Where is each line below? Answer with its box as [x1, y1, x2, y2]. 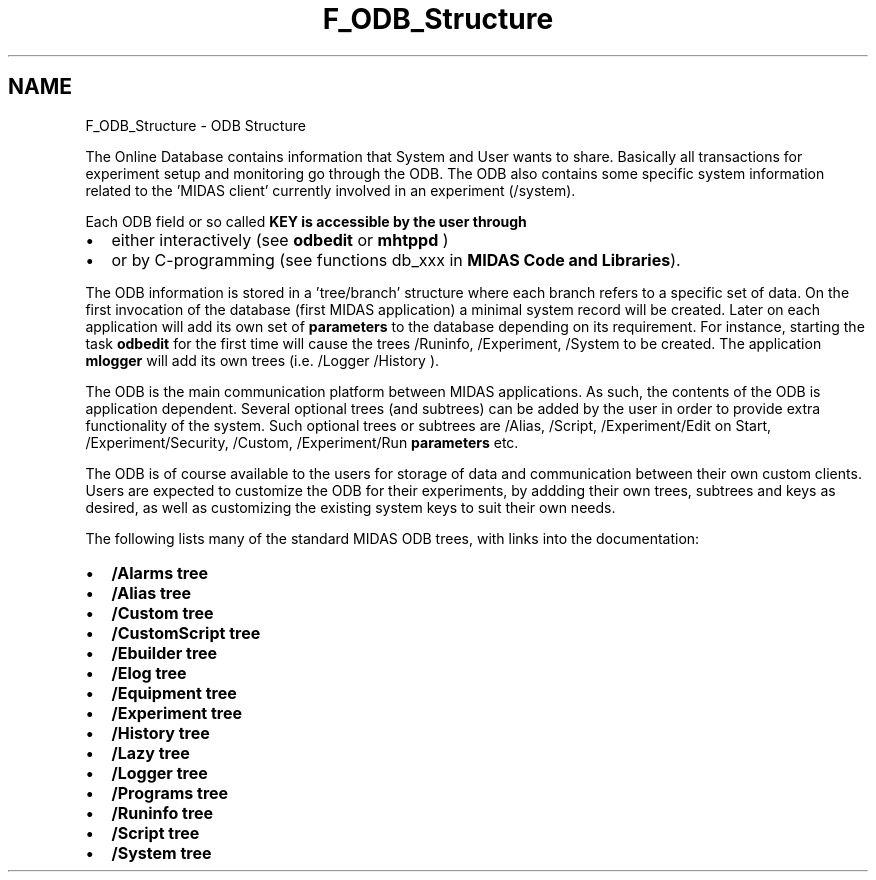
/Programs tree [111, 782, 229, 803]
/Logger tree [111, 762, 208, 783]
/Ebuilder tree [111, 642, 218, 663]
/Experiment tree [111, 702, 243, 723]
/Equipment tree [111, 682, 237, 703]
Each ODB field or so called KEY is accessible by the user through [85, 212, 527, 230]
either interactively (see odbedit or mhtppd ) [111, 229, 449, 250]
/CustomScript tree [111, 622, 261, 643]
